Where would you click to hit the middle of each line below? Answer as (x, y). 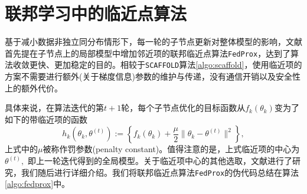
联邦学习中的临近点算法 (96, 13)
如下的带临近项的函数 (46, 119)
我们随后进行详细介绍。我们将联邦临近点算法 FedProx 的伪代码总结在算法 (160, 172)
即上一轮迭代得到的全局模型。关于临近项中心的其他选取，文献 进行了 (160, 160)
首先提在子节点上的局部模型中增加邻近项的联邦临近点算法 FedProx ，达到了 (148, 53)
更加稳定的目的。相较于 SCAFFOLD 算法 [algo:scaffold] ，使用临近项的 (178, 65)
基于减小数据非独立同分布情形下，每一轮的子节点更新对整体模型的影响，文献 (153, 42)
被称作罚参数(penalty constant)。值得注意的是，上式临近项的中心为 (171, 149)
